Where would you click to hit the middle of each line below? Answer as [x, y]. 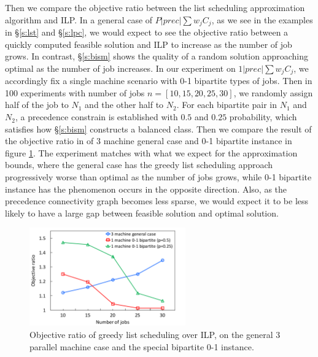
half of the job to [37, 105]
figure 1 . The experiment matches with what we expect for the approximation [151, 152]
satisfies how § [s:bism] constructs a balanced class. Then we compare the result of [158, 129]
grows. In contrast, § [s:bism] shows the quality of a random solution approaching [157, 56]
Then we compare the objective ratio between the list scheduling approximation [155, 7]
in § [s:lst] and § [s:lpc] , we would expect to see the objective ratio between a [147, 32]
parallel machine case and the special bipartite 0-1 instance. [142, 346]
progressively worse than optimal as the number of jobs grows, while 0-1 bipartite [158, 177]
